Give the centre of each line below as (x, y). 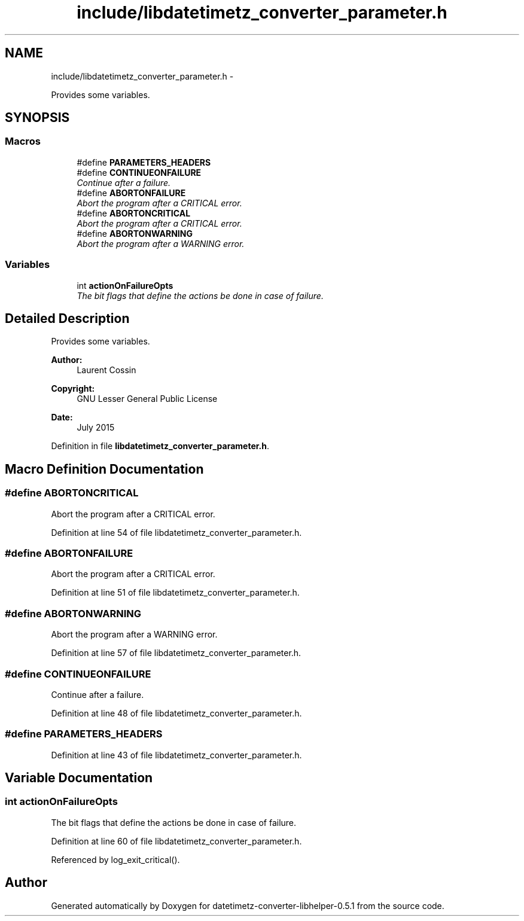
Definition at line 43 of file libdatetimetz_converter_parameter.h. (176, 755)
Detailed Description (67, 318)
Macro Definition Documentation (104, 469)
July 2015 (96, 428)
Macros (23, 141)
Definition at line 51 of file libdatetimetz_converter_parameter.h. (175, 593)
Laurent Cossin (106, 370)
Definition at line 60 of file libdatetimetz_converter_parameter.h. (176, 841)
